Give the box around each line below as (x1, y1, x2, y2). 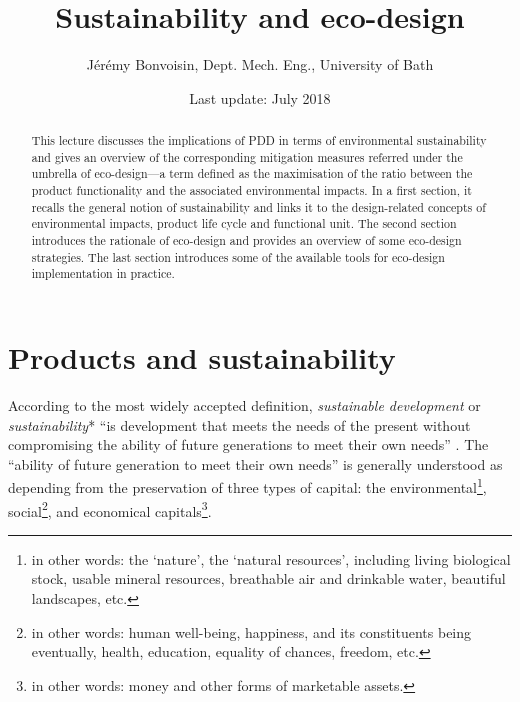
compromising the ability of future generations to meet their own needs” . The (8, 434, 489, 455)
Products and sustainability (8, 337, 396, 378)
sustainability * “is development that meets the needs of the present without (8, 414, 471, 435)
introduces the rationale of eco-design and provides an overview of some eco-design (31, 232, 462, 249)
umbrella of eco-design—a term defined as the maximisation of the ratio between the (31, 165, 473, 182)
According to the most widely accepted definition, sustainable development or (8, 394, 481, 415)
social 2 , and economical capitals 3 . (8, 497, 212, 521)
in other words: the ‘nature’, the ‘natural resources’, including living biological (31, 548, 511, 569)
